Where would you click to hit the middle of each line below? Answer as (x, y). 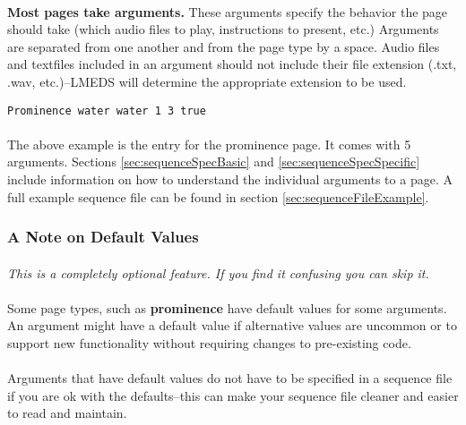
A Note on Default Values (103, 237)
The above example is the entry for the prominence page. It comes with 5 (209, 144)
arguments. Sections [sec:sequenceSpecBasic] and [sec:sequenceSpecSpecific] (214, 161)
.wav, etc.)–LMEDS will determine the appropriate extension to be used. (207, 81)
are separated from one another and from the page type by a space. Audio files (224, 46)
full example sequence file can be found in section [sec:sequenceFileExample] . (218, 196)
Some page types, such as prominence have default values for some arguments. (227, 307)
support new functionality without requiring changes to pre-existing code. (209, 343)
